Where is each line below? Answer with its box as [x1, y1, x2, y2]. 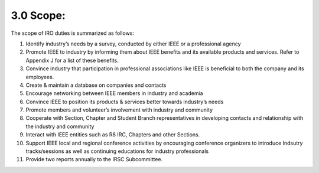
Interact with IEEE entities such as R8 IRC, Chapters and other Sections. [25, 131, 200, 138]
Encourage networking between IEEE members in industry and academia [25, 90, 203, 97]
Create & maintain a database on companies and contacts [25, 81, 167, 89]
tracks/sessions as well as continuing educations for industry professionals [25, 148, 209, 155]
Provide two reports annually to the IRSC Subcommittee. [25, 156, 163, 163]
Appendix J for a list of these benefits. [25, 57, 119, 64]
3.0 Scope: [11, 9, 66, 22]
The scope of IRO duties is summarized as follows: [11, 30, 135, 37]
